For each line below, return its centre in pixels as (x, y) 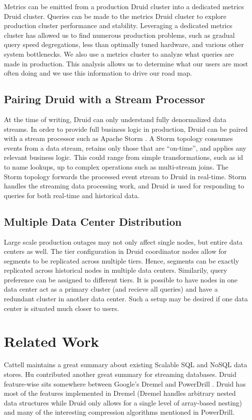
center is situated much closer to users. (62, 308)
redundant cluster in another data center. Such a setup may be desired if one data (126, 299)
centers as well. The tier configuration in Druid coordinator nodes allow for (115, 251)
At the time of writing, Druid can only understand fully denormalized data (115, 119)
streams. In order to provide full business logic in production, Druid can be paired (126, 129)
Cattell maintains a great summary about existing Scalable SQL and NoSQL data (126, 365)
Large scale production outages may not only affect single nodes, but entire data (123, 241)
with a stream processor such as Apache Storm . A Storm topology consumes (118, 138)
